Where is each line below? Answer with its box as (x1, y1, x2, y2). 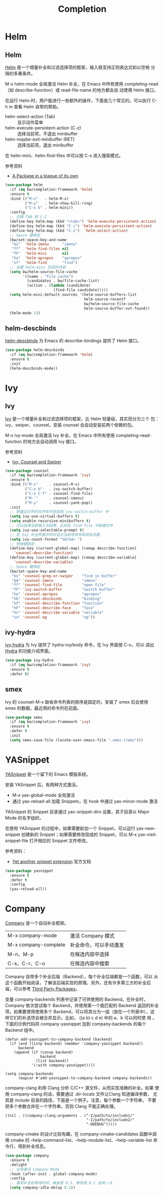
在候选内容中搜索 (70, 960, 110, 967)
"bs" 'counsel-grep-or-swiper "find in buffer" (11, 573, 117, 579)
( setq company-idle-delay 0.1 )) (9, 1185, 76, 1190)
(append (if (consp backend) (14, 1050, 73, 1055)
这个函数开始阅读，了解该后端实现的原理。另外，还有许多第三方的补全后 (5, 980, 151, 986)
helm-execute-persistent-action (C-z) (5, 125, 82, 131)
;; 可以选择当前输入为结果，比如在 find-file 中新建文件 (9, 523, 114, 528)
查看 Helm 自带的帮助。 (14, 104, 61, 109)
